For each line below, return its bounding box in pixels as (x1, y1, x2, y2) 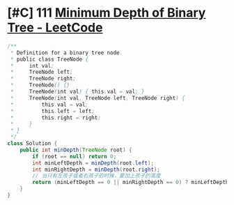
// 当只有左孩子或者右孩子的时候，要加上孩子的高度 (32, 172, 162, 179)
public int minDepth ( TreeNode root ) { (19, 146, 132, 153)
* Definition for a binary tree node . (10, 49, 123, 56)
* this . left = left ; (10, 107, 95, 114)
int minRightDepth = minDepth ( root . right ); (32, 166, 160, 173)
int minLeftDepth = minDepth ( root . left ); (32, 159, 155, 167)
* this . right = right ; (10, 114, 101, 121)
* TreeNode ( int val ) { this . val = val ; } (10, 89, 145, 96)
